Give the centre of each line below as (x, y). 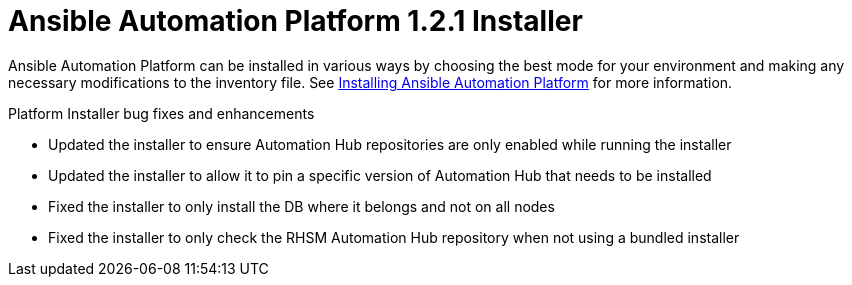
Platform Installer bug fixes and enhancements (161, 113)
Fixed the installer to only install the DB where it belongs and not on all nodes (301, 206)
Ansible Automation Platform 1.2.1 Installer (295, 21)
